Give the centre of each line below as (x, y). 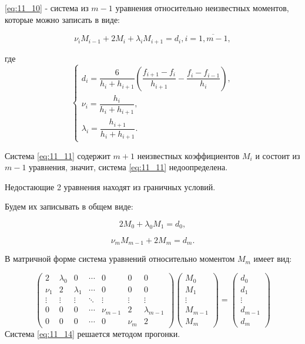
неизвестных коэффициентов (188, 155)
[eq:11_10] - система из (47, 8)
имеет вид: (273, 259)
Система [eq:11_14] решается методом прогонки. (93, 333)
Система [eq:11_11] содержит (58, 155)
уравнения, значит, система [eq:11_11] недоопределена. (128, 167)
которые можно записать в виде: (63, 19)
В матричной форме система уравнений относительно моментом (120, 259)
